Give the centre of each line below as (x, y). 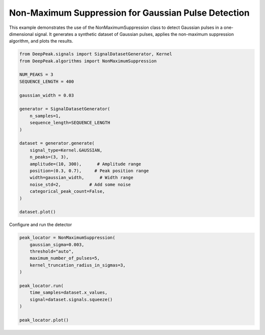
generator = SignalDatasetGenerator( (65, 109)
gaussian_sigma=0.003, (57, 245)
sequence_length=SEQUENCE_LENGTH (70, 123)
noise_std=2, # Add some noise (80, 184)
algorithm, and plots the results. (41, 41)
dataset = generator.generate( (57, 143)
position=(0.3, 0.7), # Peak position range (89, 171)
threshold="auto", (52, 252)
